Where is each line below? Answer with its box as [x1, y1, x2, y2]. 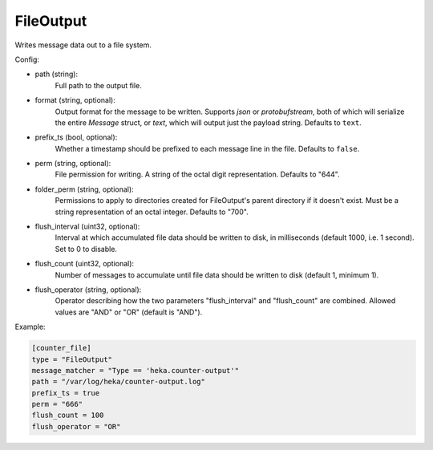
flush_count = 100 [31, 411, 104, 420]
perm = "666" [31, 399, 83, 409]
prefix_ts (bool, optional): [34, 132, 118, 142]
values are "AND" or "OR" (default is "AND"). [55, 307, 203, 317]
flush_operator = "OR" [31, 422, 121, 431]
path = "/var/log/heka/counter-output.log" [31, 377, 206, 387]
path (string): [34, 69, 79, 79]
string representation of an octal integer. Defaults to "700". [55, 207, 249, 217]
